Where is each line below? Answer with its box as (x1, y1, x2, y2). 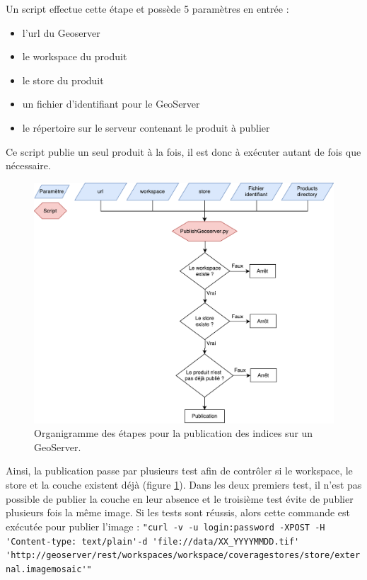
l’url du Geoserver (22, 25, 100, 40)
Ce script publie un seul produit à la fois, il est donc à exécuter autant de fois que (6, 144, 361, 159)
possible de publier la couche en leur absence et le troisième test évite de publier (6, 491, 354, 506)
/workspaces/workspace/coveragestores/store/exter (117, 550, 361, 561)
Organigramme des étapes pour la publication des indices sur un (34, 426, 313, 440)
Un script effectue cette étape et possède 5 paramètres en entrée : (6, 1, 289, 16)
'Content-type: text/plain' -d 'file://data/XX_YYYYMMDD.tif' (6, 536, 300, 547)
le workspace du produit (22, 49, 127, 64)
